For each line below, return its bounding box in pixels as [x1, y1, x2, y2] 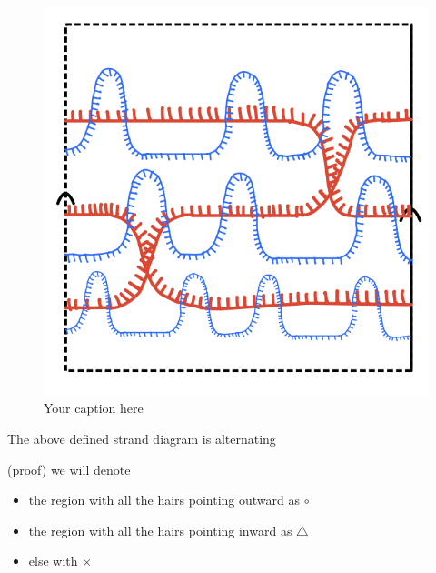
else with [28, 551, 78, 570]
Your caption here [44, 398, 144, 417]
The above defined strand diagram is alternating [7, 428, 276, 447]
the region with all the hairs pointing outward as [28, 490, 300, 509]
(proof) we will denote [7, 459, 131, 478]
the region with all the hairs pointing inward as [28, 520, 292, 539]
